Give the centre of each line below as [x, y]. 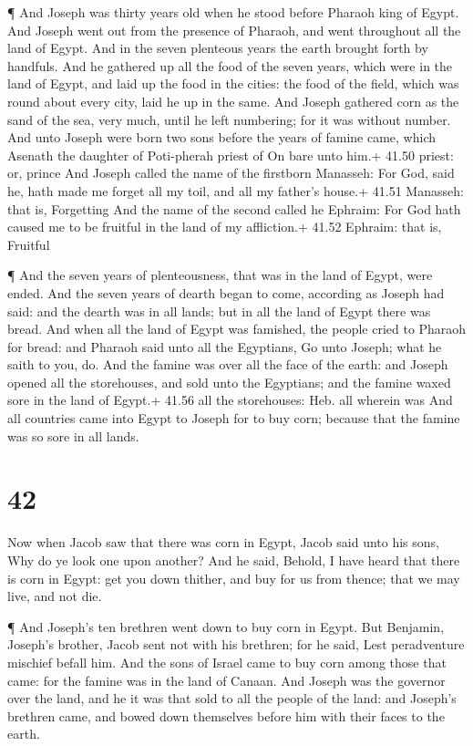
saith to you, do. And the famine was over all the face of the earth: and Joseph [228, 364]
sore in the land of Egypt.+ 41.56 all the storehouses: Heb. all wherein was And [230, 400]
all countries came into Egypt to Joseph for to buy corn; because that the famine [234, 418]
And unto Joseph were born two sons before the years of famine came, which [222, 137]
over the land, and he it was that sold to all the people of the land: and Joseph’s [232, 698]
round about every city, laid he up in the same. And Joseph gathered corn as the [233, 101]
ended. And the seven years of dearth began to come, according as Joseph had [226, 292]
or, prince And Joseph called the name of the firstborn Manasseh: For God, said [231, 173]
